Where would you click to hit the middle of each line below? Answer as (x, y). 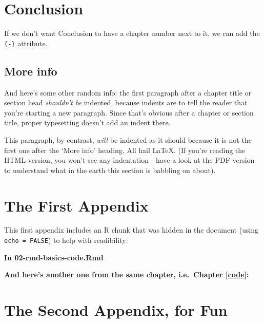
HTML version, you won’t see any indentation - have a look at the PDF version (129, 160)
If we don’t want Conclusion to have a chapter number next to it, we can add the (132, 33)
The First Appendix (76, 205)
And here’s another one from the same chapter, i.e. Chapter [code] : (127, 274)
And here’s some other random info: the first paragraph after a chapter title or (128, 92)
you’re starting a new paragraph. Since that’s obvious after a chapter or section (129, 112)
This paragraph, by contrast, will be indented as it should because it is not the (128, 139)
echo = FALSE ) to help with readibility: (66, 240)
